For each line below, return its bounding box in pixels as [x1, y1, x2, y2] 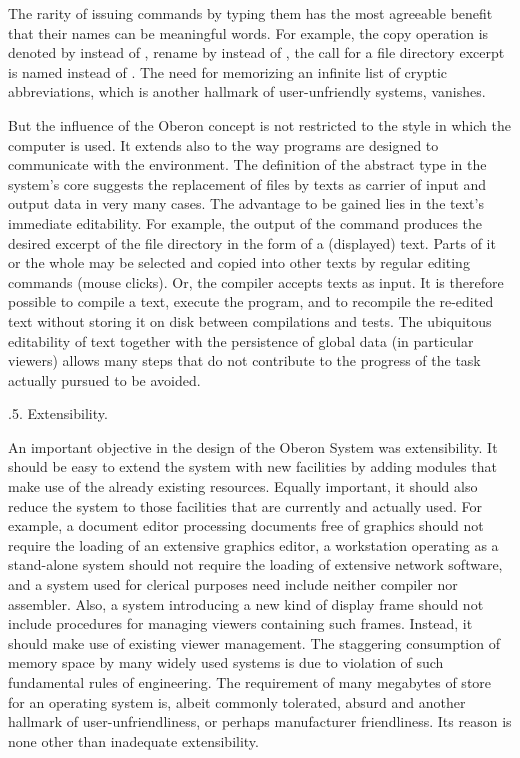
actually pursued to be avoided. [8, 369, 201, 390]
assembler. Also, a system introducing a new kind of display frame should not [8, 593, 484, 614]
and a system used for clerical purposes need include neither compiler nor [8, 574, 458, 595]
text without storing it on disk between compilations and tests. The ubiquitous [8, 310, 492, 331]
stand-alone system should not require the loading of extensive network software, [8, 554, 503, 575]
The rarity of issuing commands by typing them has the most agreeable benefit [8, 3, 493, 23]
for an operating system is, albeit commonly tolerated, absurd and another [8, 691, 466, 712]
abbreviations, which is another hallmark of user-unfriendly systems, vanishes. [8, 81, 486, 102]
